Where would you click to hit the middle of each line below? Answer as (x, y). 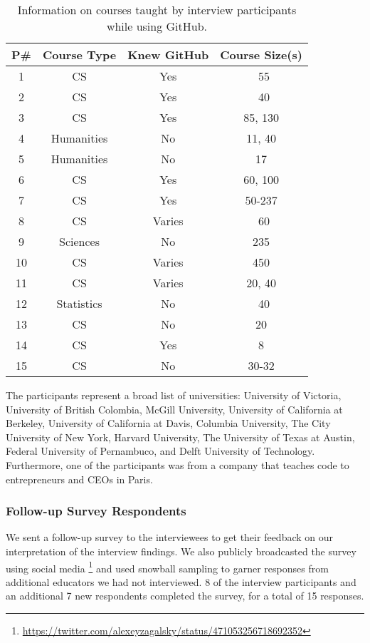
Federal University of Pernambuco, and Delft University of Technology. (160, 451)
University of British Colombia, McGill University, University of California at (174, 409)
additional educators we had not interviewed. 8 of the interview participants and (181, 581)
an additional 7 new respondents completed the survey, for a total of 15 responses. (185, 596)
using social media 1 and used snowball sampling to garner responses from (167, 567)
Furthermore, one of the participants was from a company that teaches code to (178, 464)
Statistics (79, 303)
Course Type (79, 55)
